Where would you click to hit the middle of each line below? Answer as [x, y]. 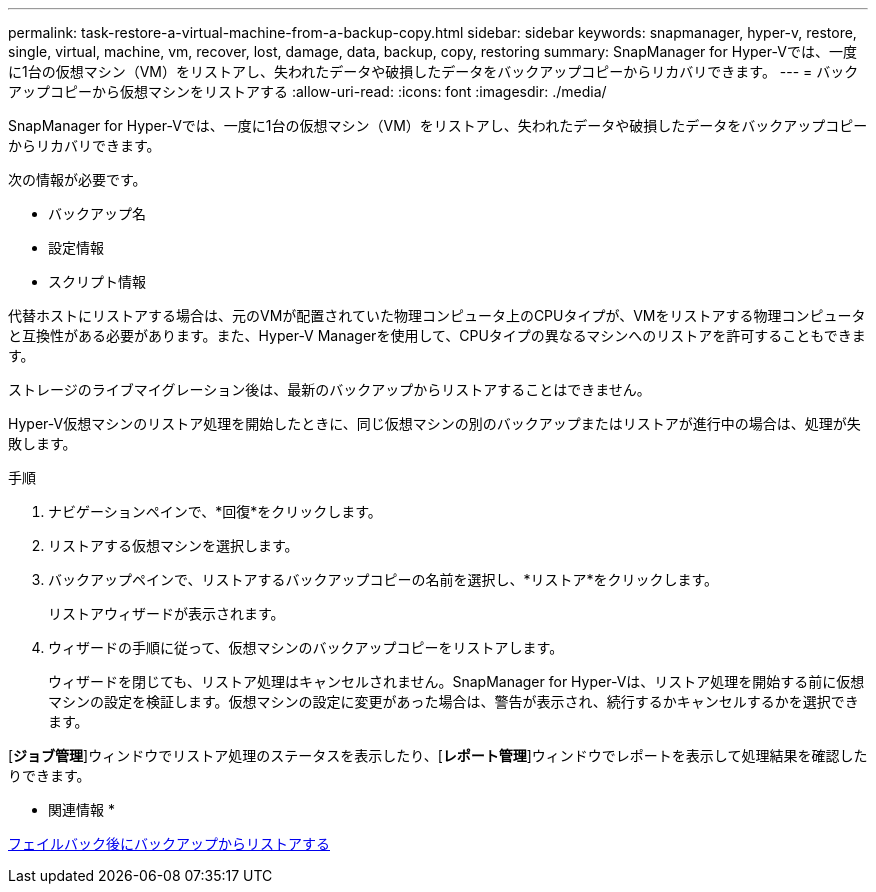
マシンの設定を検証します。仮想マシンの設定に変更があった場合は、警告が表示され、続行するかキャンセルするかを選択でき [453, 701]
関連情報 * [81, 809]
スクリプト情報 [97, 281]
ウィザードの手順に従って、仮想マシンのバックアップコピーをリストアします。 [306, 647]
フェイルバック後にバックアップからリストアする [169, 843]
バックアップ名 [97, 213]
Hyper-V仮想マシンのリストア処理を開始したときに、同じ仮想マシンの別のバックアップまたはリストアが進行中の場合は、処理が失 [434, 423]
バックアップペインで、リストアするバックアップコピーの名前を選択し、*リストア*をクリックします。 [383, 579]
